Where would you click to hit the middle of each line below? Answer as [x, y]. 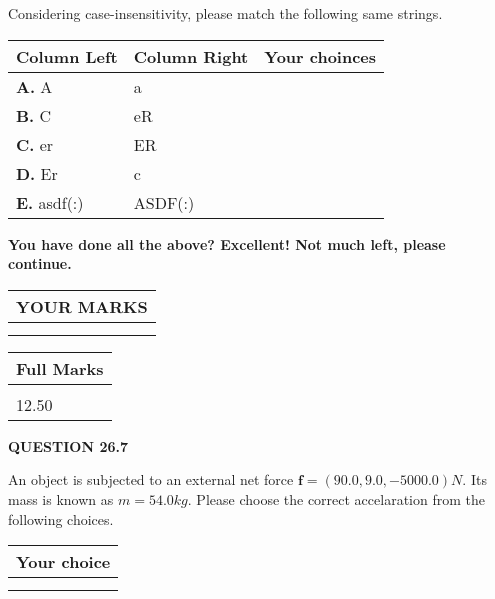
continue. [40, 263]
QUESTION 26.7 [68, 445]
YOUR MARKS [82, 306]
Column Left [67, 56]
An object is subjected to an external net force [151, 479]
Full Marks [60, 368]
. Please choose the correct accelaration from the [336, 498]
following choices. [61, 518]
